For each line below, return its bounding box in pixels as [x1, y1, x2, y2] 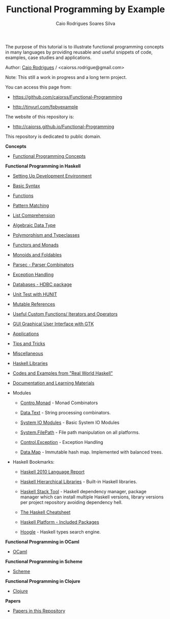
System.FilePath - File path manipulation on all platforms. [20, 429, 140, 435]
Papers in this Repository [12, 607, 66, 614]
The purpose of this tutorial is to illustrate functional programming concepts [5, 43, 164, 49]
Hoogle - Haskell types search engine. [20, 528, 101, 535]
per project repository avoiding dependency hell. [20, 499, 123, 505]
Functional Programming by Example [6, 4, 165, 15]
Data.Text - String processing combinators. [20, 409, 111, 415]
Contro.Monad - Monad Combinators [20, 400, 98, 406]
